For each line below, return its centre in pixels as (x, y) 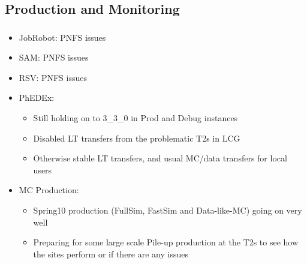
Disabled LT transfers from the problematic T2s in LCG (137, 138)
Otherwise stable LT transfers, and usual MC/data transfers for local (160, 158)
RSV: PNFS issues (53, 77)
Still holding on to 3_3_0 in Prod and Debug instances (136, 118)
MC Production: (49, 190)
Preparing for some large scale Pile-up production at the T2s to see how (166, 242)
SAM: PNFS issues (54, 57)
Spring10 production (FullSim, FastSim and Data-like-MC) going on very (168, 210)
